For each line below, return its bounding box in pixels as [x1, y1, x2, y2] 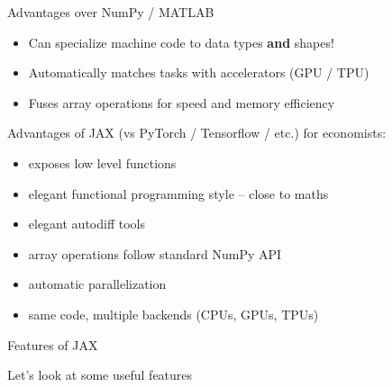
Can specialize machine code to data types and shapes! [28, 32, 334, 51]
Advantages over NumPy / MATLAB [7, 3, 214, 21]
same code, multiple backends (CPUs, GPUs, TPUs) [28, 304, 319, 323]
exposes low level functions [28, 153, 177, 172]
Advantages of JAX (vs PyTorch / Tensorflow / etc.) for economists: [7, 123, 387, 142]
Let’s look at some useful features [7, 365, 193, 384]
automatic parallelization [28, 274, 167, 293]
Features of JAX [7, 335, 98, 354]
